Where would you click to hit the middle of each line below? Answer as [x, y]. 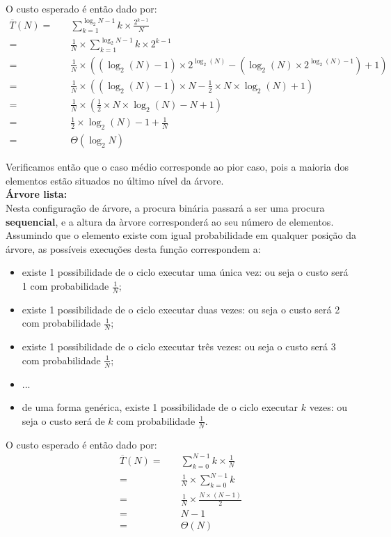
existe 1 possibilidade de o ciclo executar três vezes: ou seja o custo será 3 [179, 347]
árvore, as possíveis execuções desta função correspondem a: [133, 248]
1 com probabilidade [65, 286]
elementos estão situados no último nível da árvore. [115, 180]
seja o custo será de [63, 420]
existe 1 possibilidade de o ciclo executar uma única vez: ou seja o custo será [185, 272]
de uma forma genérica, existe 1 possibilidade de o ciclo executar [160, 407]
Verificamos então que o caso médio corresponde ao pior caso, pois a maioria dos [177, 167]
